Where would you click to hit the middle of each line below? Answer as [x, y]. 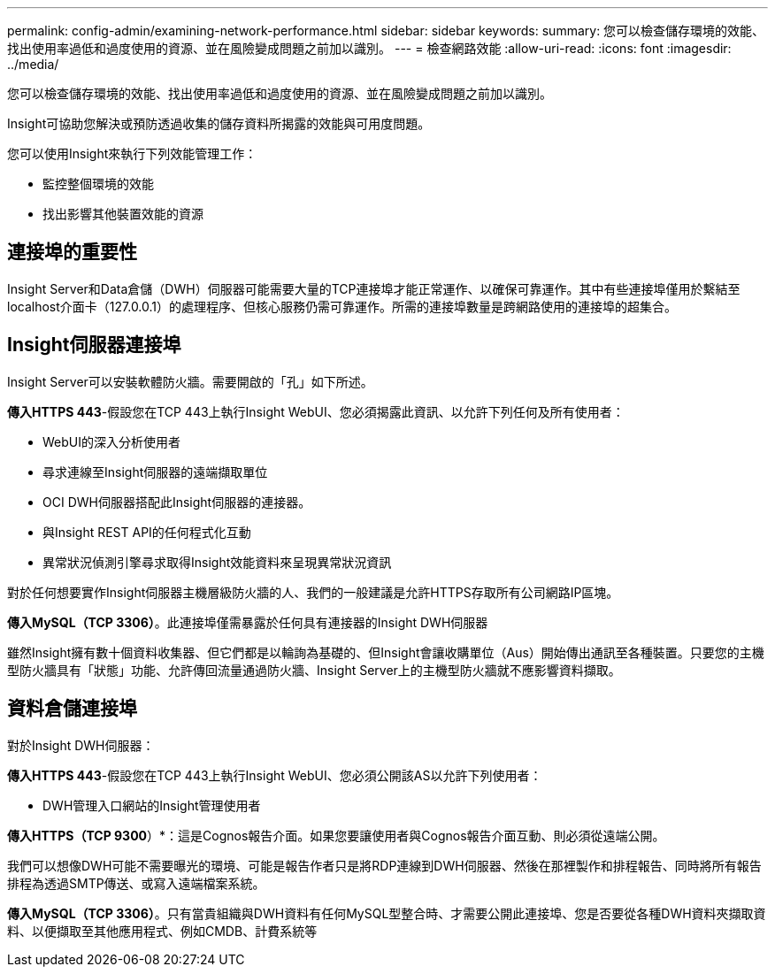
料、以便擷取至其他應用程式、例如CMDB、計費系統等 [162, 931]
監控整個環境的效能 [98, 184]
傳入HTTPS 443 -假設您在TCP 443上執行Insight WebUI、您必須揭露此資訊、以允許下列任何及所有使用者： [316, 411]
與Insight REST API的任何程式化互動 [147, 532]
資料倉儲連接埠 [72, 709]
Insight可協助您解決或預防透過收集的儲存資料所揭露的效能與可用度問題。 [219, 123]
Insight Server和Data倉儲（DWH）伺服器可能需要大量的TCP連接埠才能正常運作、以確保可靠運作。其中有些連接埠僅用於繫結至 [374, 288]
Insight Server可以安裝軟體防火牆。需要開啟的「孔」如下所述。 [190, 381]
